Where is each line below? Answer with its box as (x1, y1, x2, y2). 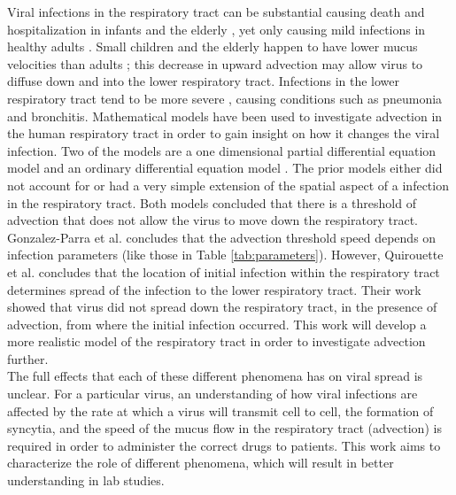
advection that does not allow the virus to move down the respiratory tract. (7, 211, 418, 229)
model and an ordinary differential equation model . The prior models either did (7, 159, 443, 177)
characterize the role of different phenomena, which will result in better (7, 453, 394, 472)
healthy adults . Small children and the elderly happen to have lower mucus (7, 37, 418, 56)
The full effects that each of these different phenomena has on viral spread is (7, 367, 423, 385)
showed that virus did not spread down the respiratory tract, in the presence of (7, 298, 437, 316)
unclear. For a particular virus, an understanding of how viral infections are (7, 384, 418, 403)
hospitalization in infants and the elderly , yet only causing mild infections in (7, 19, 426, 38)
